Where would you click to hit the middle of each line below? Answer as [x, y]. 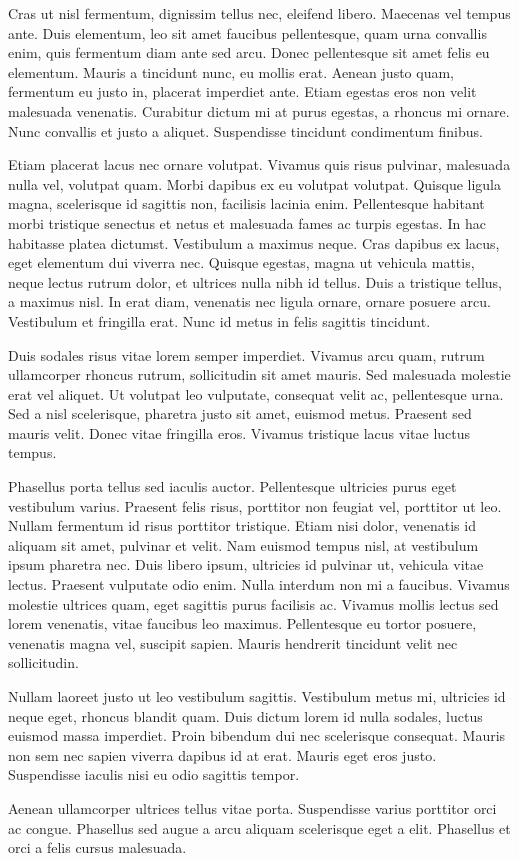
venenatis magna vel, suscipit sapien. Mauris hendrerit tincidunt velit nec [233, 642]
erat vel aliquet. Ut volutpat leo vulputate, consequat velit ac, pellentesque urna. [256, 393]
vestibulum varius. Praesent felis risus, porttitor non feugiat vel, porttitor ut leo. [255, 505]
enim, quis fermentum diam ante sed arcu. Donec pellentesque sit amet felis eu [249, 52]
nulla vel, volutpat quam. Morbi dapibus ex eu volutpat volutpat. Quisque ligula [255, 183]
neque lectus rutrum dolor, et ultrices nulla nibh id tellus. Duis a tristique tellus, [255, 281]
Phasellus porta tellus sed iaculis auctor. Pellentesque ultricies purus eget [232, 486]
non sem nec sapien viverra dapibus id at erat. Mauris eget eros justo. [222, 754]
